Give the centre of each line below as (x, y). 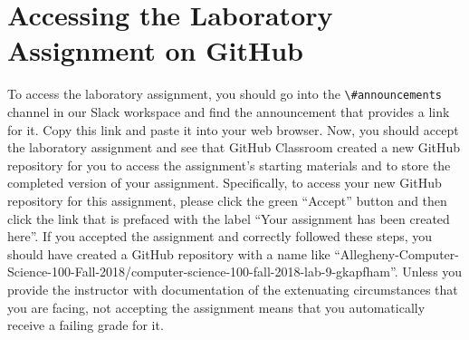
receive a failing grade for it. (86, 325)
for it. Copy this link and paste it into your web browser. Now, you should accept (233, 129)
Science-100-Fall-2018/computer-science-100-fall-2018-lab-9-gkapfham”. (203, 272)
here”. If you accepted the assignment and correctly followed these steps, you (220, 236)
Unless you (432, 272)
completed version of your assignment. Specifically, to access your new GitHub (225, 183)
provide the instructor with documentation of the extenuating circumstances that (233, 289)
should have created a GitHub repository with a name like (169, 253)
